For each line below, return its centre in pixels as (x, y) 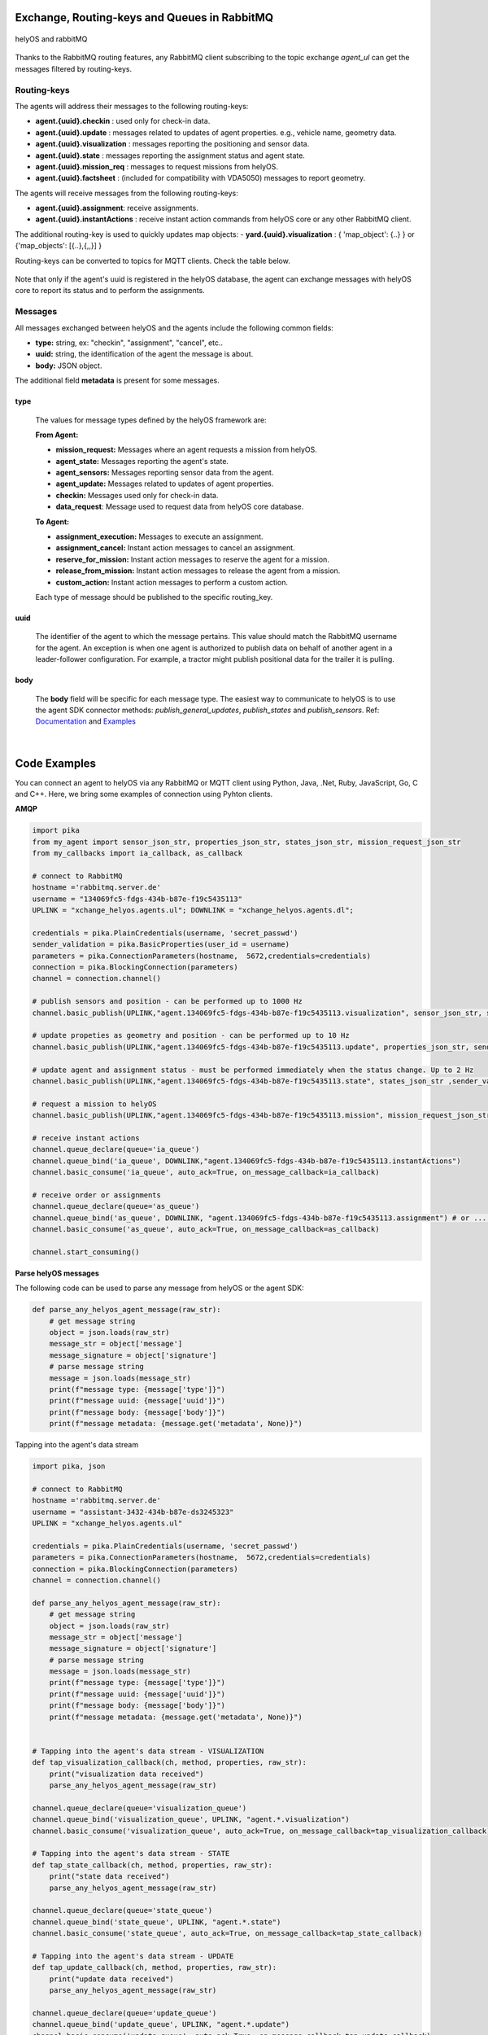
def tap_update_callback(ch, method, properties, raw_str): (155, 1967)
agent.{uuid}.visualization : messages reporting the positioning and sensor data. (172, 144)
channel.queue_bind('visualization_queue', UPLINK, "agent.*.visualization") (191, 1820)
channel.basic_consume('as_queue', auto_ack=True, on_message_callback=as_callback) (206, 1230)
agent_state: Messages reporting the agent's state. (142, 461)
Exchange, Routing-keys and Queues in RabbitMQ (144, 18)
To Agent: (52, 522)
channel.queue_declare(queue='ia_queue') (116, 1149)
